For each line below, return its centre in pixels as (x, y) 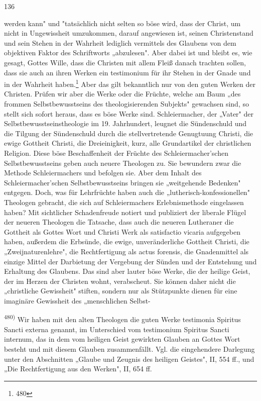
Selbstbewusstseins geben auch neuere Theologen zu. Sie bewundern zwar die (123, 163)
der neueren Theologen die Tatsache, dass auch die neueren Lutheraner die (119, 222)
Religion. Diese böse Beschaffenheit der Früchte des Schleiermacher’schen (116, 153)
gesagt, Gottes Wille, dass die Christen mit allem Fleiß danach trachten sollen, (125, 62)
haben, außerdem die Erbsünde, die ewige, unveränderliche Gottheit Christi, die (127, 241)
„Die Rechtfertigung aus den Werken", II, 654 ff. (78, 369)
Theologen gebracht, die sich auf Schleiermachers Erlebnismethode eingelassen (124, 202)
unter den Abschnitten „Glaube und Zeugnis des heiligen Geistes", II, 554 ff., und (129, 359)
